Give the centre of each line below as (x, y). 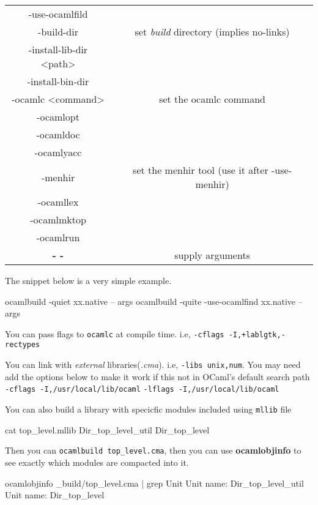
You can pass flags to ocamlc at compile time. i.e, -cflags (115, 333)
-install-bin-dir (58, 81)
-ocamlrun (58, 237)
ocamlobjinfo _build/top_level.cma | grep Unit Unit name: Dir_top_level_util (154, 483)
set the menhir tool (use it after (201, 170)
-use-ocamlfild (58, 14)
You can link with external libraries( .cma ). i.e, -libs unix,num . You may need (153, 365)
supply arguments (212, 255)
